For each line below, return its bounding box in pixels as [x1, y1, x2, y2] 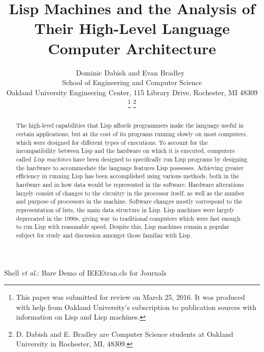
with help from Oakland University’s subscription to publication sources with [16, 301, 256, 312]
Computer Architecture [48, 37, 216, 58]
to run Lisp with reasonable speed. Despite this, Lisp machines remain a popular [16, 222, 229, 231]
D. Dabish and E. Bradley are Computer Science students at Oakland [16, 328, 234, 339]
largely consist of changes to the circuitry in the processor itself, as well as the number [16, 188, 245, 197]
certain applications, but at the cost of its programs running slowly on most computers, [16, 129, 248, 138]
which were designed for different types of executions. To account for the [16, 138, 208, 146]
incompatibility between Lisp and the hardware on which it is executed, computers [16, 146, 235, 155]
